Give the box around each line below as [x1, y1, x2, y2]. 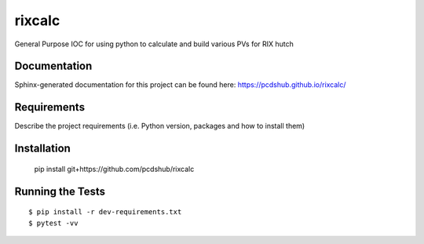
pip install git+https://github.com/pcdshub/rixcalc [34, 164, 195, 173]
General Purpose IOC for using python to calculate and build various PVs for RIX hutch [14, 39, 294, 49]
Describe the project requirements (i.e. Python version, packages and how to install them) [14, 122, 305, 131]
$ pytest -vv [28, 218, 79, 228]
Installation [14, 142, 71, 155]
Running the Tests [14, 184, 106, 198]
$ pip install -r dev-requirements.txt [28, 208, 182, 217]
